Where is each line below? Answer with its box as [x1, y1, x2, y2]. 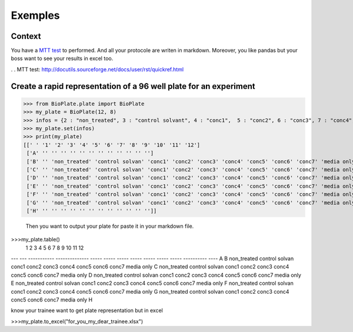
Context [11, 31, 41, 41]
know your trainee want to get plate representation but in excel [11, 307, 163, 314]
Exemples [11, 9, 60, 22]
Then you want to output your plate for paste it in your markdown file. [25, 223, 194, 230]
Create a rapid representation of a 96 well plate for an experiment [11, 81, 255, 91]
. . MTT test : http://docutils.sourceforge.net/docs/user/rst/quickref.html [11, 65, 184, 73]
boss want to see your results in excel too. [11, 55, 114, 62]
